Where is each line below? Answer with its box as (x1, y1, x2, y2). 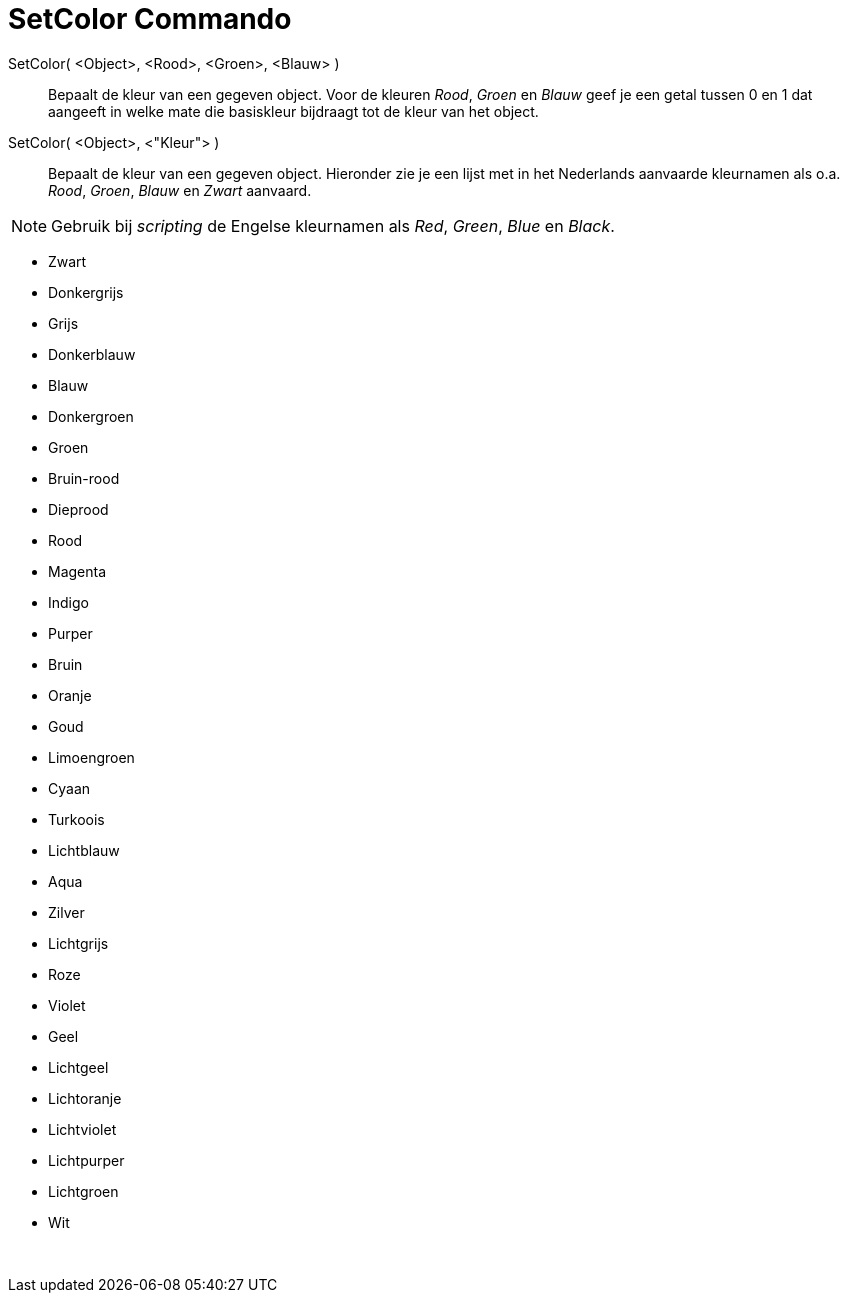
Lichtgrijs (48, 934, 109, 952)
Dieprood (48, 500, 109, 518)
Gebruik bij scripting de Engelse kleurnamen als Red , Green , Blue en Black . (51, 215, 615, 236)
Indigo (48, 593, 89, 611)
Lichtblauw (48, 841, 120, 859)
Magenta (48, 562, 107, 580)
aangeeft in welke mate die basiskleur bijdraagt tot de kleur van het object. (48, 102, 539, 120)
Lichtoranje (48, 1089, 122, 1107)
